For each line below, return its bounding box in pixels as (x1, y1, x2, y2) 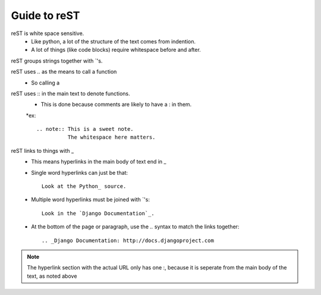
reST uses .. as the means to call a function (11, 68, 117, 76)
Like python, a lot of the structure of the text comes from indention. (31, 37, 196, 45)
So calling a (31, 79, 60, 86)
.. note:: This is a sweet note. (36, 125, 134, 133)
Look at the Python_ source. (42, 183, 127, 190)
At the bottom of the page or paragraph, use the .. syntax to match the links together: (31, 223, 240, 230)
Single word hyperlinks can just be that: (31, 169, 128, 176)
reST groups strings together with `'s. (11, 57, 103, 64)
